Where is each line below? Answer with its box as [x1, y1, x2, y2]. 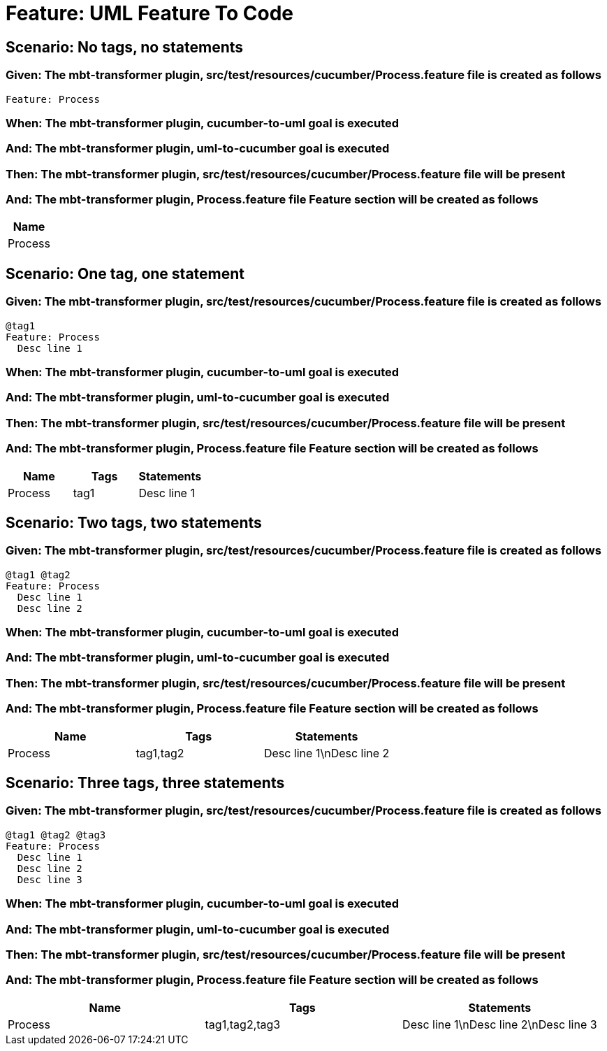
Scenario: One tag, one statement [6, 264, 245, 283]
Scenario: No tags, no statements [6, 38, 244, 56]
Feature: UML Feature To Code [6, 1, 294, 25]
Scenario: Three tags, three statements [6, 774, 285, 792]
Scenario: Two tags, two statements [6, 513, 262, 531]
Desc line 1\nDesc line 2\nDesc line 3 [402, 1017, 597, 1031]
